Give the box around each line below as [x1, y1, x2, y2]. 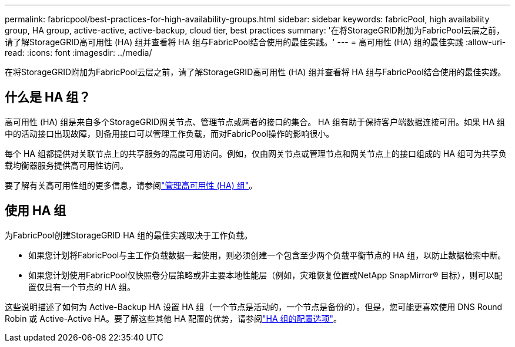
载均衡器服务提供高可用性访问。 [5, 160, 128, 170]
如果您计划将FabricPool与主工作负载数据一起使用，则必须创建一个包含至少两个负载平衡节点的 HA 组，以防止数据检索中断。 [28, 250, 506, 260]
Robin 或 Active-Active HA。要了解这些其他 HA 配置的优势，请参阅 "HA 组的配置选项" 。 [5, 313, 342, 324]
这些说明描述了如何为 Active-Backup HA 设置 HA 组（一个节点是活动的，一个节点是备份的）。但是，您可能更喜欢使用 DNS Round [5, 301, 503, 312]
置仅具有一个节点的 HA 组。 [28, 281, 135, 292]
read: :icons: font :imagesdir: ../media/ [5, 48, 152, 58]
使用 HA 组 [5, 203, 66, 218]
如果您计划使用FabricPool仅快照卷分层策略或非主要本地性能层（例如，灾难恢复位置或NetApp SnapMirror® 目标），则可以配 [28, 269, 503, 280]
